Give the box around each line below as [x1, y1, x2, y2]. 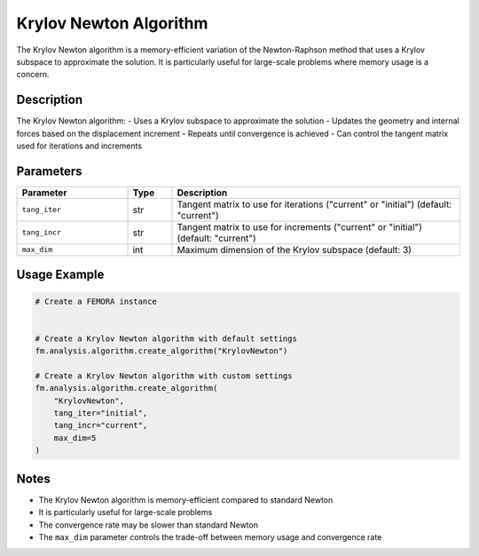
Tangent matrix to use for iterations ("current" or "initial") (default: [177, 198, 452, 210]
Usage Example [16, 267, 105, 282]
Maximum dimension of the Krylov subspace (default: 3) [177, 243, 412, 256]
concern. [16, 69, 50, 80]
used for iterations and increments [16, 140, 142, 151]
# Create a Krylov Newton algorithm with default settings [35, 333, 297, 344]
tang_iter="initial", [53, 409, 148, 418]
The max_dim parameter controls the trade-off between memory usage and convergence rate [38, 531, 382, 542]
